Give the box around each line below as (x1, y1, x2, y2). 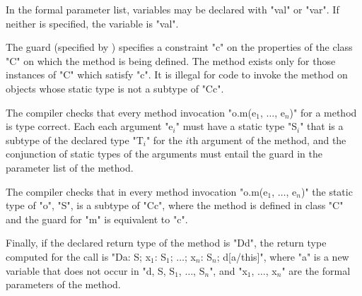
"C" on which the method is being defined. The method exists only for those (6, 53, 336, 68)
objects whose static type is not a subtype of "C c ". (6, 81, 224, 95)
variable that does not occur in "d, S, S (6, 263, 175, 278)
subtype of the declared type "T (6, 132, 144, 147)
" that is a (300, 119, 344, 134)
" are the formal (281, 263, 351, 278)
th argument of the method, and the (189, 132, 346, 147)
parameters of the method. (6, 277, 121, 292)
